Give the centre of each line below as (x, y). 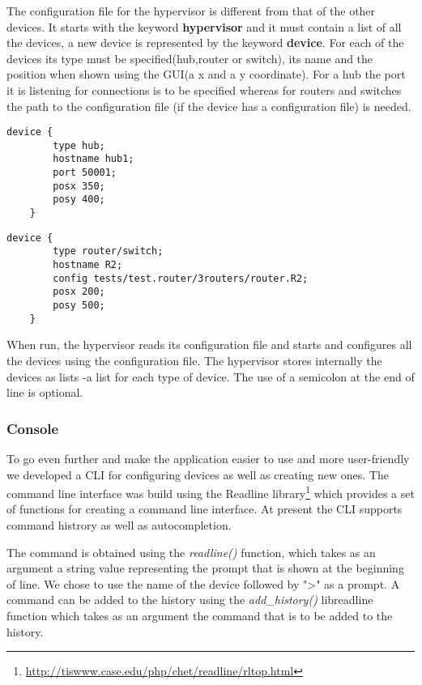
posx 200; (79, 292)
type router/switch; (108, 251)
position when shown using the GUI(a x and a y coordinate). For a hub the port (206, 74)
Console (33, 428)
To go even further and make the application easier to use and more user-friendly (208, 458)
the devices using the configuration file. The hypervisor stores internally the (194, 360)
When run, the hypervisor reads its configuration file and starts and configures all (209, 345)
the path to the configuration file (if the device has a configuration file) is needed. (209, 106)
